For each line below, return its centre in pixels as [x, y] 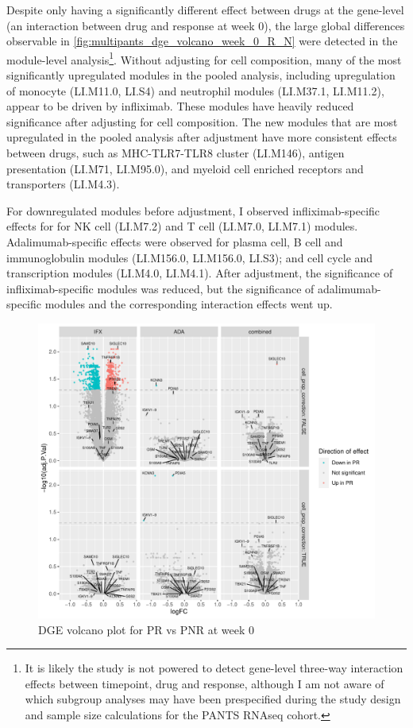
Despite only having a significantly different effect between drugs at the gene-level [205, 10]
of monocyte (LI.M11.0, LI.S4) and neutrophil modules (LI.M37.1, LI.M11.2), [195, 90]
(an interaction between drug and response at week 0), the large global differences [206, 25]
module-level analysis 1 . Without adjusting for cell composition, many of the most [204, 58]
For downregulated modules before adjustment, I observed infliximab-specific [193, 210]
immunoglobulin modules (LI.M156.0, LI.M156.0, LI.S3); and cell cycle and [190, 257]
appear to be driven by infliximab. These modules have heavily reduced [180, 106]
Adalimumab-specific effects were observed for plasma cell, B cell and [175, 241]
